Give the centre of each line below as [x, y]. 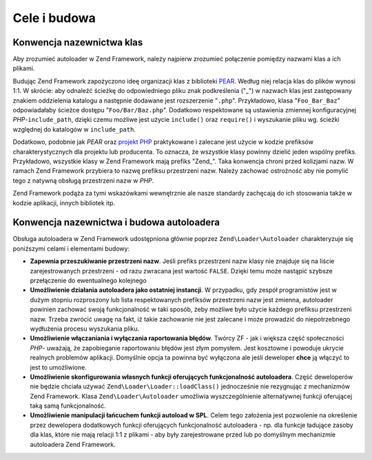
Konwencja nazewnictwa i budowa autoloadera [116, 223]
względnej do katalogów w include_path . [74, 129]
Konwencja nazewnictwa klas [78, 42]
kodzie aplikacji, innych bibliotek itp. [64, 202]
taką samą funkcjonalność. [68, 406]
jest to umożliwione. [59, 367]
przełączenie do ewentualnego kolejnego [89, 280]
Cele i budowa [54, 18]
